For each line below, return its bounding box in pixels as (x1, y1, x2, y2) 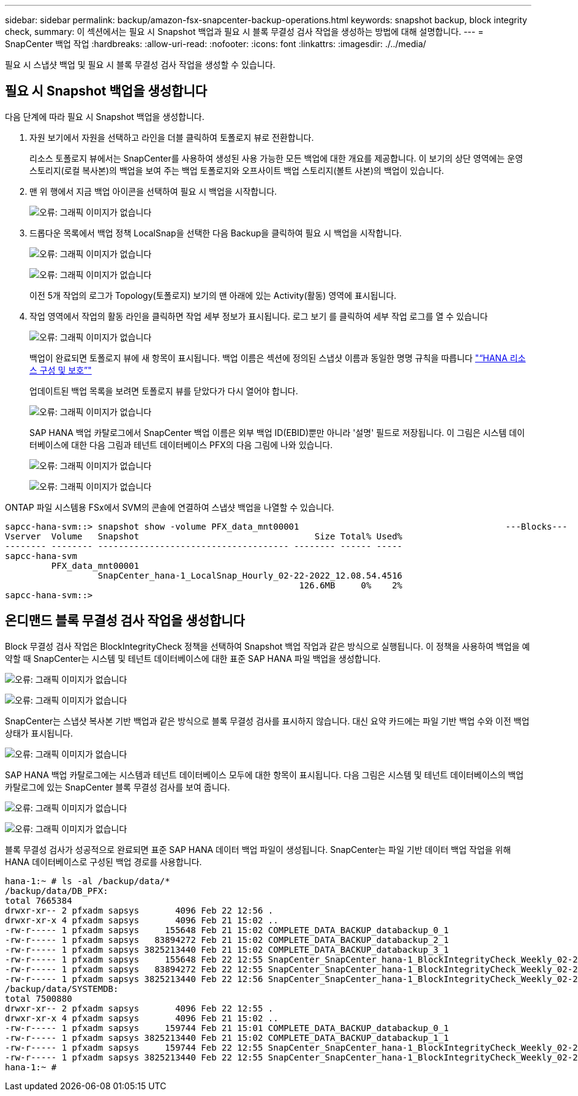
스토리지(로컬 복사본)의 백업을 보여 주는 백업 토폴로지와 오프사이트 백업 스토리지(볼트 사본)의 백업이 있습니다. (29, 165, 445, 176)
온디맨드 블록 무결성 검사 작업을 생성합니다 (5, 613, 245, 629)
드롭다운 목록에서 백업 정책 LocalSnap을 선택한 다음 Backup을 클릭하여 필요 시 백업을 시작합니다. (29, 227, 402, 238)
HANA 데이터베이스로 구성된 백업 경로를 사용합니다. (5, 856, 202, 867)
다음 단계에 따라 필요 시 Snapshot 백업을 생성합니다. (5, 111, 205, 122)
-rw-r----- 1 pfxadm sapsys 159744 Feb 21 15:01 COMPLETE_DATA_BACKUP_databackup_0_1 (5, 1023, 449, 1033)
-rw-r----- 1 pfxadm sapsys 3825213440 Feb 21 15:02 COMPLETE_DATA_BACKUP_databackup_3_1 (5, 944, 449, 955)
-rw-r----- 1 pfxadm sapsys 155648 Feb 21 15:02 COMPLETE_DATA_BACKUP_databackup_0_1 (5, 925, 449, 935)
